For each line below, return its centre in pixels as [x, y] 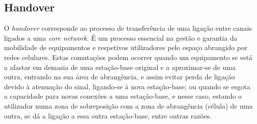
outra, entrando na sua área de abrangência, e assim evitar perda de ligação [120, 77]
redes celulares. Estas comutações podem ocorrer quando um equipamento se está [128, 57]
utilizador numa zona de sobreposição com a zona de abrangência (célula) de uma [128, 105]
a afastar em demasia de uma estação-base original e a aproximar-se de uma [120, 67]
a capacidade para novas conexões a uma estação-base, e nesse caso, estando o [123, 96]
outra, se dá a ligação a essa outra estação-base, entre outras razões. [108, 115]
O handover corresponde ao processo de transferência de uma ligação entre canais [128, 28]
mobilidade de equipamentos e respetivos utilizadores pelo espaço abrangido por [126, 47]
